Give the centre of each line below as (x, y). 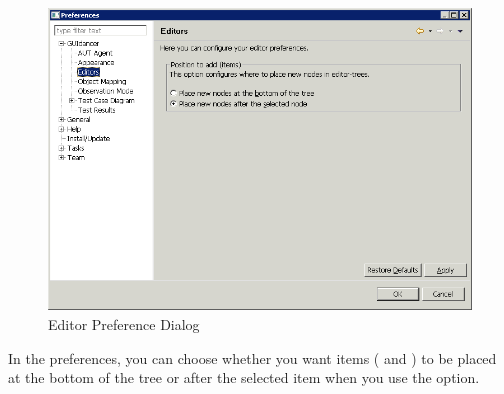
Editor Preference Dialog (124, 324)
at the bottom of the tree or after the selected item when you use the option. (244, 377)
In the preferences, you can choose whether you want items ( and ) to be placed (252, 357)
